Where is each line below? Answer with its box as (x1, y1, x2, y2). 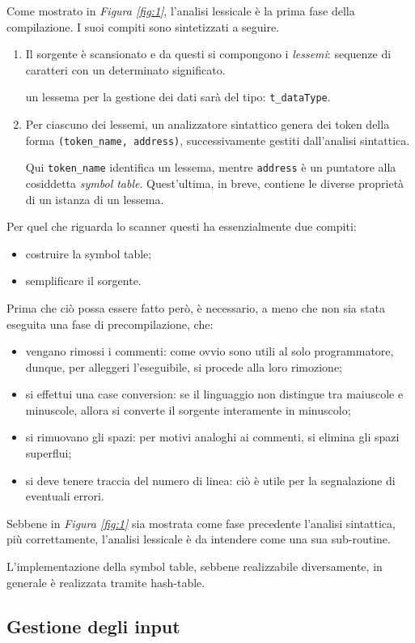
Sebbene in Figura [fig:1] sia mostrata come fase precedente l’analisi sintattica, (6, 514, 396, 531)
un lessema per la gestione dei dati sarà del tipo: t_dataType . (25, 88, 331, 105)
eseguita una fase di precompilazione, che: (6, 315, 214, 332)
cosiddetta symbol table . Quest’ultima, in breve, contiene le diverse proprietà (25, 174, 404, 191)
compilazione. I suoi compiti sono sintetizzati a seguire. (6, 18, 280, 35)
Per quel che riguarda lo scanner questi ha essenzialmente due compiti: (6, 218, 357, 235)
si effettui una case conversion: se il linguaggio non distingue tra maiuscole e (25, 385, 404, 402)
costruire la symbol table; (25, 245, 152, 262)
